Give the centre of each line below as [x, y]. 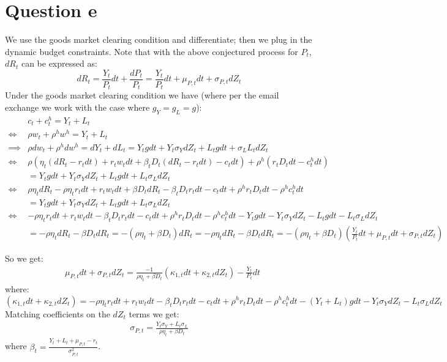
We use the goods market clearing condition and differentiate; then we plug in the [159, 39]
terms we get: [154, 313]
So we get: [24, 258]
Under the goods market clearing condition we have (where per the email [142, 95]
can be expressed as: [59, 63]
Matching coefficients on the [58, 313]
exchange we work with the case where [77, 107]
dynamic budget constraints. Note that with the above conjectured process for [152, 51]
